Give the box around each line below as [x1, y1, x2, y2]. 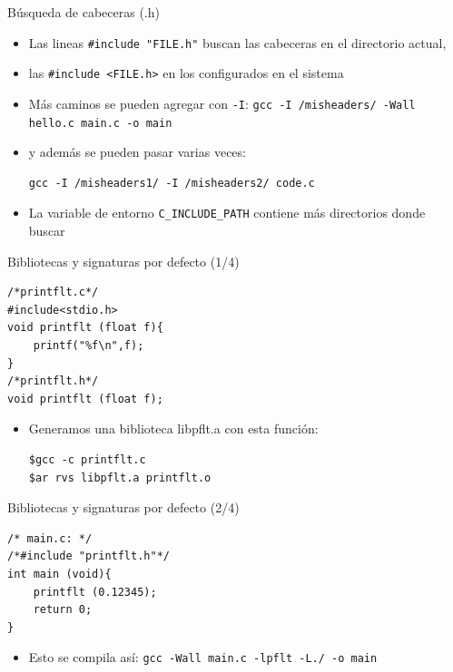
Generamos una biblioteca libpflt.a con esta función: [28, 419, 319, 438]
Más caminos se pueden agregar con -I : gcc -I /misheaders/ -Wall [28, 93, 416, 112]
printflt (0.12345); [33, 585, 157, 599]
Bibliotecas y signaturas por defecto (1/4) [7, 251, 240, 270]
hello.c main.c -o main [28, 116, 172, 130]
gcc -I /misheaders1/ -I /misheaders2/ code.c [28, 176, 315, 190]
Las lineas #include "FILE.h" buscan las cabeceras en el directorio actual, [28, 33, 447, 52]
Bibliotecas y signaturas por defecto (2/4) [7, 498, 240, 517]
